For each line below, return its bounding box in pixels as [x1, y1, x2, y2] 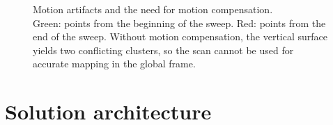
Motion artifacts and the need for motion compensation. [33, 2, 273, 16]
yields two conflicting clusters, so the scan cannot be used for [33, 42, 294, 57]
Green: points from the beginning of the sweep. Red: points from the [33, 15, 326, 30]
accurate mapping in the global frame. [33, 56, 196, 71]
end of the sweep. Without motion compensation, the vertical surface [33, 29, 328, 44]
